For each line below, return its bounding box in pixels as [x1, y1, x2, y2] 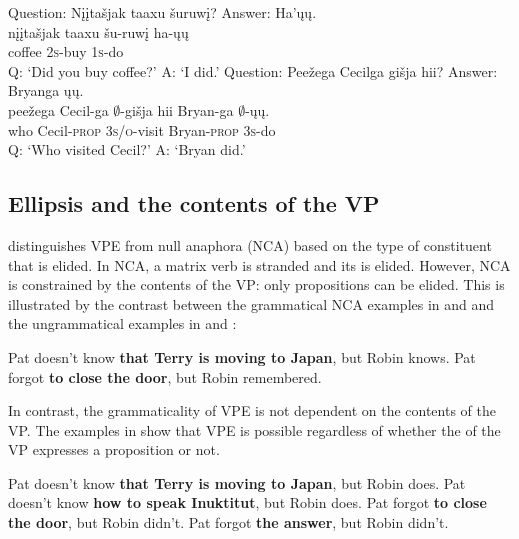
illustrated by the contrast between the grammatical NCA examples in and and [8, 293, 495, 314]
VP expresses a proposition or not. [8, 439, 220, 460]
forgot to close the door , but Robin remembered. [8, 366, 322, 387]
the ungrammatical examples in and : [8, 313, 237, 334]
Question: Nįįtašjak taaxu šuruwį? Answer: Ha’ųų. [8, 2, 317, 22]
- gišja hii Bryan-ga [120, 99, 234, 120]
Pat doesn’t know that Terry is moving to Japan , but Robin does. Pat [8, 472, 466, 493]
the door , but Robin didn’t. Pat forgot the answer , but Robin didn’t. [8, 512, 449, 533]
